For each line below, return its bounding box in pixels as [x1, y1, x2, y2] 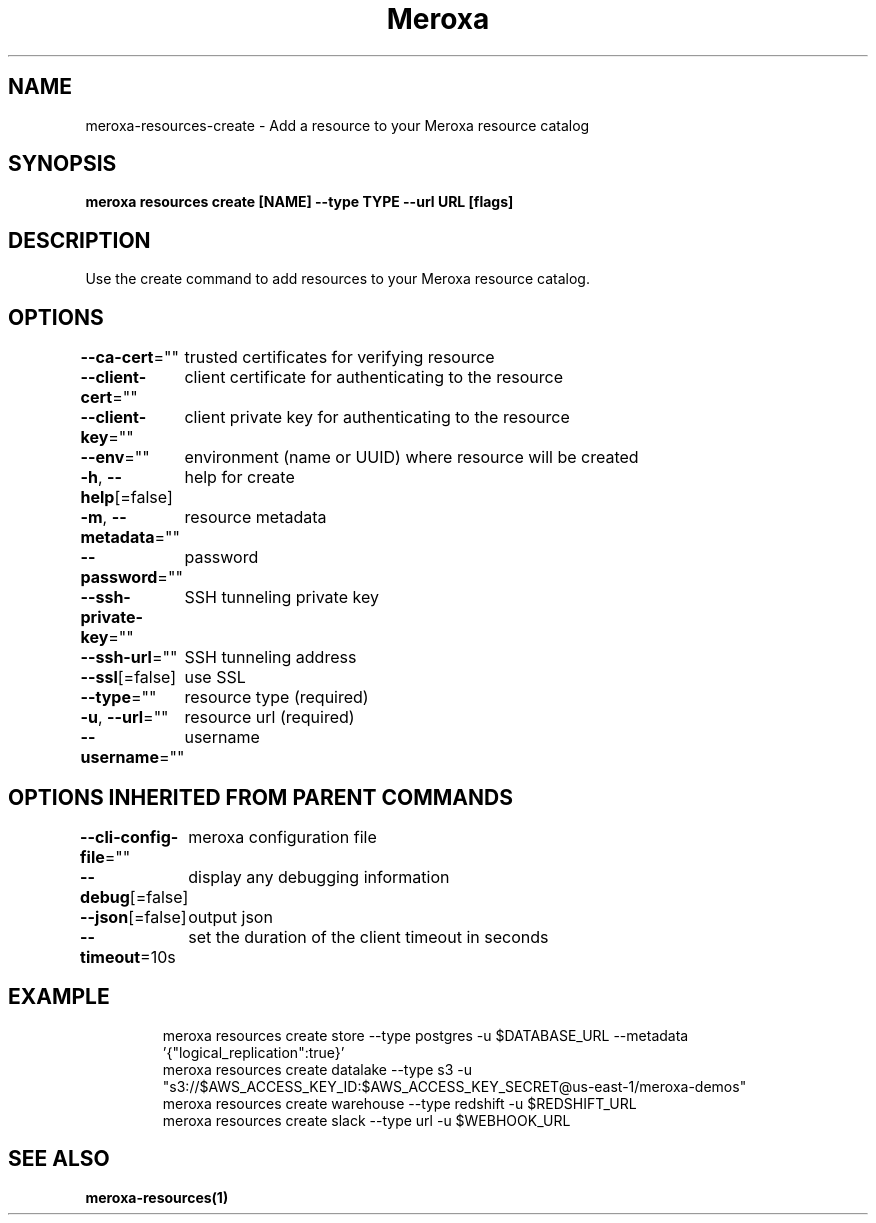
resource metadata [184, 507, 327, 528]
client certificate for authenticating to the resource [184, 367, 563, 388]
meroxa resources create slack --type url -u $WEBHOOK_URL [162, 1111, 571, 1129]
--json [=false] [80, 906, 187, 927]
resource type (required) [184, 687, 369, 708]
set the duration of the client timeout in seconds [188, 926, 549, 947]
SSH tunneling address [184, 647, 357, 668]
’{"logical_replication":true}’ [162, 1043, 345, 1061]
